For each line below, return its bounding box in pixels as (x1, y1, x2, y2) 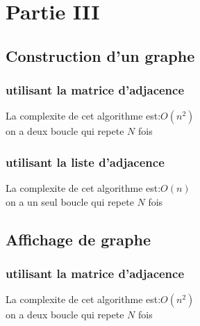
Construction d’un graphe (6, 44, 195, 66)
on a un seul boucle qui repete (6, 194, 134, 209)
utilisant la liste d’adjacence (6, 153, 165, 170)
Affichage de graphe (6, 228, 151, 250)
